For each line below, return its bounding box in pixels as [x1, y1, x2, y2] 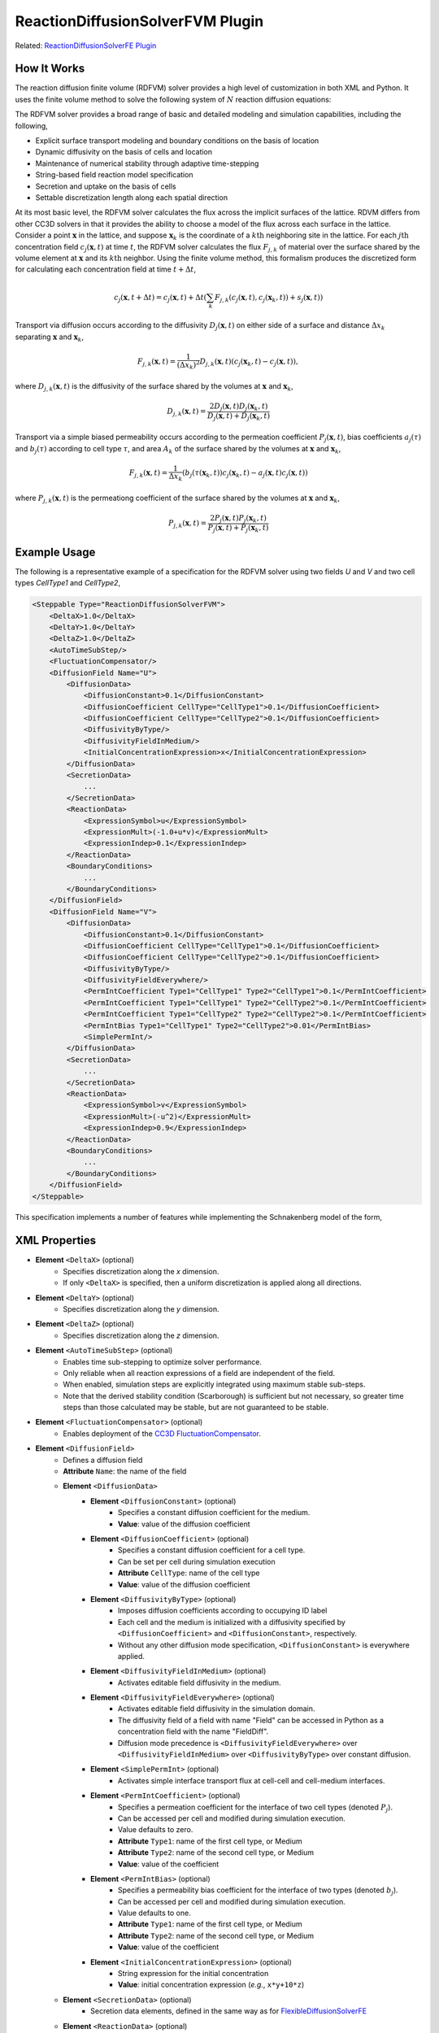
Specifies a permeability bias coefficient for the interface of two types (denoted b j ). [118, 1885, 398, 1897]
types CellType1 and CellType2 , [15, 578, 121, 588]
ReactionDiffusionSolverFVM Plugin [15, 12, 264, 30]
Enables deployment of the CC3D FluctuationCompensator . [63, 1428, 262, 1439]
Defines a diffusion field [63, 1455, 143, 1465]
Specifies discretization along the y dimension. [63, 1304, 219, 1313]
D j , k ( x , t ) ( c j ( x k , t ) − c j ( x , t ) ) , [199, 356, 298, 368]
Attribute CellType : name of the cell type [118, 1568, 260, 1578]
